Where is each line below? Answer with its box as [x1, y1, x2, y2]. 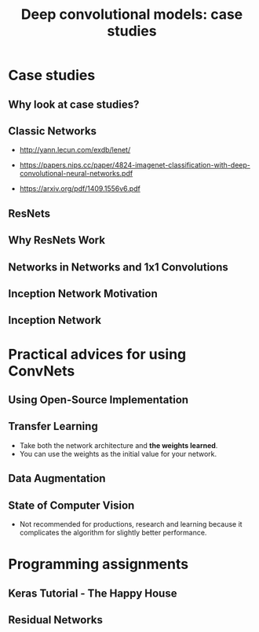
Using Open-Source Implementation [8, 393, 189, 406]
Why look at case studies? [8, 97, 140, 111]
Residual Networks [8, 613, 104, 626]
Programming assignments [8, 556, 189, 573]
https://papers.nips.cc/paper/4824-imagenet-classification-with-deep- [19, 160, 251, 170]
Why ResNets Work [8, 233, 106, 247]
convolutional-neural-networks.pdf [19, 169, 133, 178]
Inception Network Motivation [8, 287, 159, 300]
